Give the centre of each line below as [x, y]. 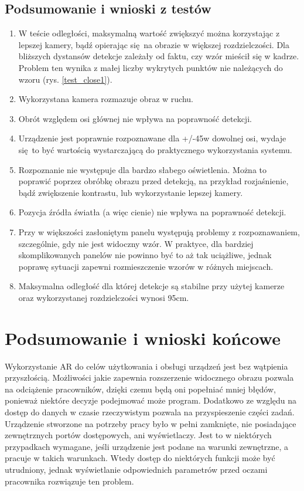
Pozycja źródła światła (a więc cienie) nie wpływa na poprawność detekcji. [152, 212]
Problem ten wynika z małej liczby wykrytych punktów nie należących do [151, 67]
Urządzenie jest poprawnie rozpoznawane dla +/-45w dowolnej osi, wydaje [152, 138]
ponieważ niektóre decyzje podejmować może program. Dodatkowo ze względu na [151, 400]
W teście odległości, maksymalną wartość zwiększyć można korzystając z [149, 33]
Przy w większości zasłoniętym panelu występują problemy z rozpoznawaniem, [159, 231]
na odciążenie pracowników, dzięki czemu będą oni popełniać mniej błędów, [140, 389]
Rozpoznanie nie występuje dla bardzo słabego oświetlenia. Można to [143, 169]
